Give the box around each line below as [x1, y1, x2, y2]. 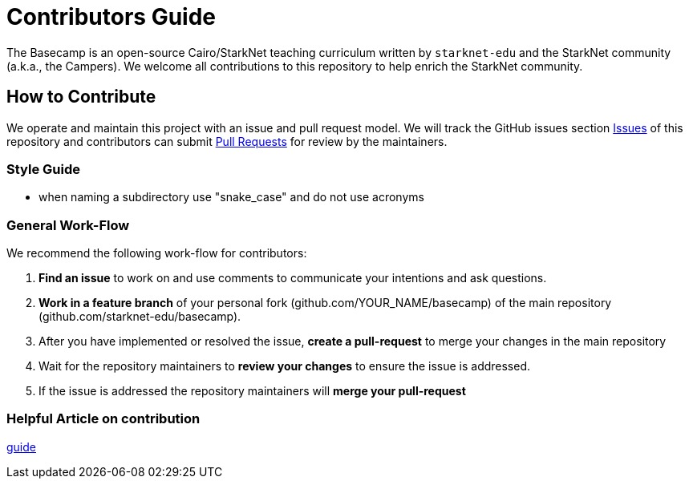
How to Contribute [6, 87, 156, 107]
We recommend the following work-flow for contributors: [6, 246, 307, 261]
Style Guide [6, 160, 80, 177]
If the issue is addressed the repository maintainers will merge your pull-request [39, 384, 466, 398]
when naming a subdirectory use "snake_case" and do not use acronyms [39, 190, 424, 204]
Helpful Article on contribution [6, 410, 201, 427]
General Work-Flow [6, 216, 130, 233]
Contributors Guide [6, 3, 216, 30]
